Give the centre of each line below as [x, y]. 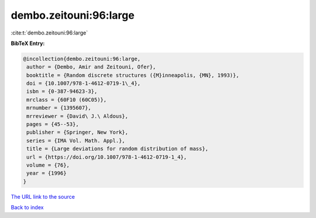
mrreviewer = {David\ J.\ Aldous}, [78, 116]
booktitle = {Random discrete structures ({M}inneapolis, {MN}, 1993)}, [133, 75]
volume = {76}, [48, 165]
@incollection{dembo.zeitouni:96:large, [82, 59]
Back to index [27, 207]
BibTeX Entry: [28, 43]
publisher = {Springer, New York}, [78, 132]
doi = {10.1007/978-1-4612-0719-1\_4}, [83, 84]
